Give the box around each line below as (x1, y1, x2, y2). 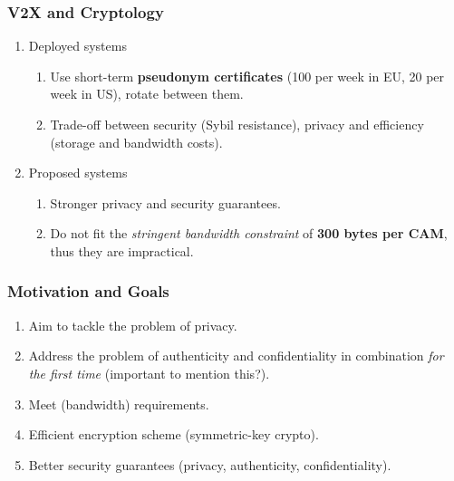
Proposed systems (28, 163, 128, 182)
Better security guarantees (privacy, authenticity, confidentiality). (28, 455, 391, 474)
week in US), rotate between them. (50, 84, 244, 103)
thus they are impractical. (50, 241, 194, 260)
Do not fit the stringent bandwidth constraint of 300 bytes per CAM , (50, 224, 448, 243)
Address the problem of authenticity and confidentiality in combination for (28, 346, 444, 365)
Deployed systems (28, 36, 127, 55)
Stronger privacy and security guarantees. (50, 193, 281, 212)
